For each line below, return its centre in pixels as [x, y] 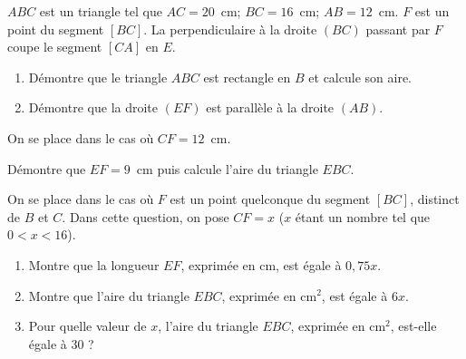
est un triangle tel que [101, 11]
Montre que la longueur [94, 264]
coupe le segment [55, 47]
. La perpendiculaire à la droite [230, 29]
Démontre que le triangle [98, 77]
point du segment [56, 29]
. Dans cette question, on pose [146, 216]
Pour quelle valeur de [87, 326]
